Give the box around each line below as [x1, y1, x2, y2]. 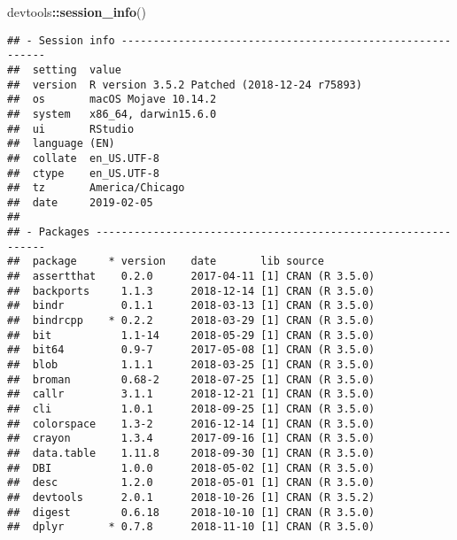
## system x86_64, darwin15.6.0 [7, 107, 217, 120]
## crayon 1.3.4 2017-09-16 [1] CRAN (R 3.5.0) [7, 432, 376, 445]
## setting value [7, 63, 121, 76]
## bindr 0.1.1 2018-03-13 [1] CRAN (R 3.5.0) [7, 299, 376, 312]
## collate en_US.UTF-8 [7, 151, 159, 165]
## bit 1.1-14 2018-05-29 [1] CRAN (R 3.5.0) [7, 328, 376, 342]
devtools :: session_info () [7, 3, 146, 20]
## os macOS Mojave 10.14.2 [7, 93, 217, 106]
